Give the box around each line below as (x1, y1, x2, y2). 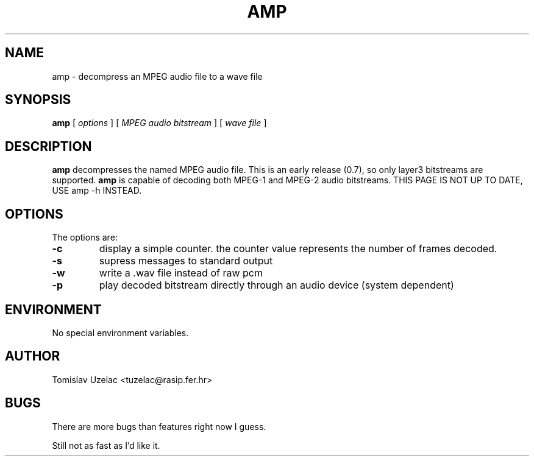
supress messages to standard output (99, 255, 273, 267)
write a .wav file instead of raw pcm (99, 267, 263, 280)
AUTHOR (5, 348, 60, 364)
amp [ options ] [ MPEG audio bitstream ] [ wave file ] (52, 118, 267, 128)
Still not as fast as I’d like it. (52, 440, 160, 451)
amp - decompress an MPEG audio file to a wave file (52, 71, 263, 82)
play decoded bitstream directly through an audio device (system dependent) (99, 279, 454, 292)
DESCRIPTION (5, 138, 92, 154)
